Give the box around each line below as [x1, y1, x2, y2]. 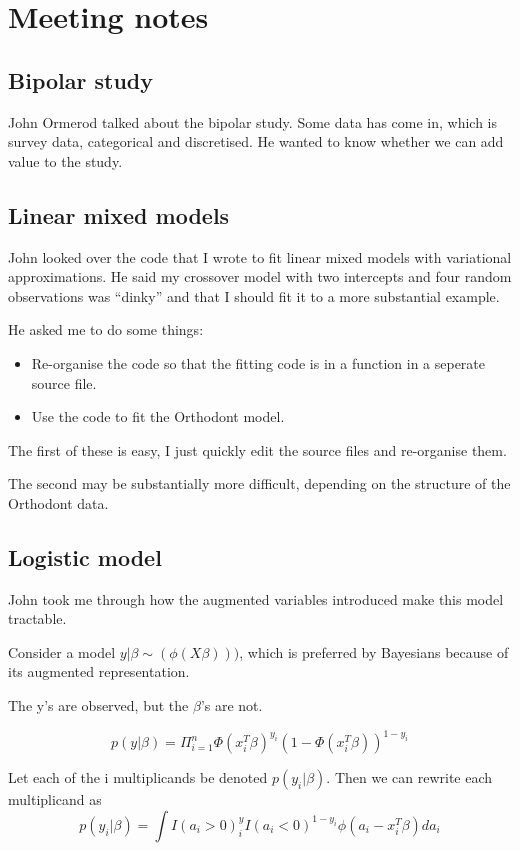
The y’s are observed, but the [8, 695, 189, 716]
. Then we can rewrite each [326, 767, 493, 788]
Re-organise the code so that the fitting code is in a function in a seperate [31, 352, 486, 373]
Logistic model [8, 541, 162, 572]
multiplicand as [8, 789, 102, 810]
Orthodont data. [8, 492, 109, 513]
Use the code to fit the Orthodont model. [31, 406, 285, 427]
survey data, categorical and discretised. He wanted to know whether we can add [8, 131, 504, 152]
